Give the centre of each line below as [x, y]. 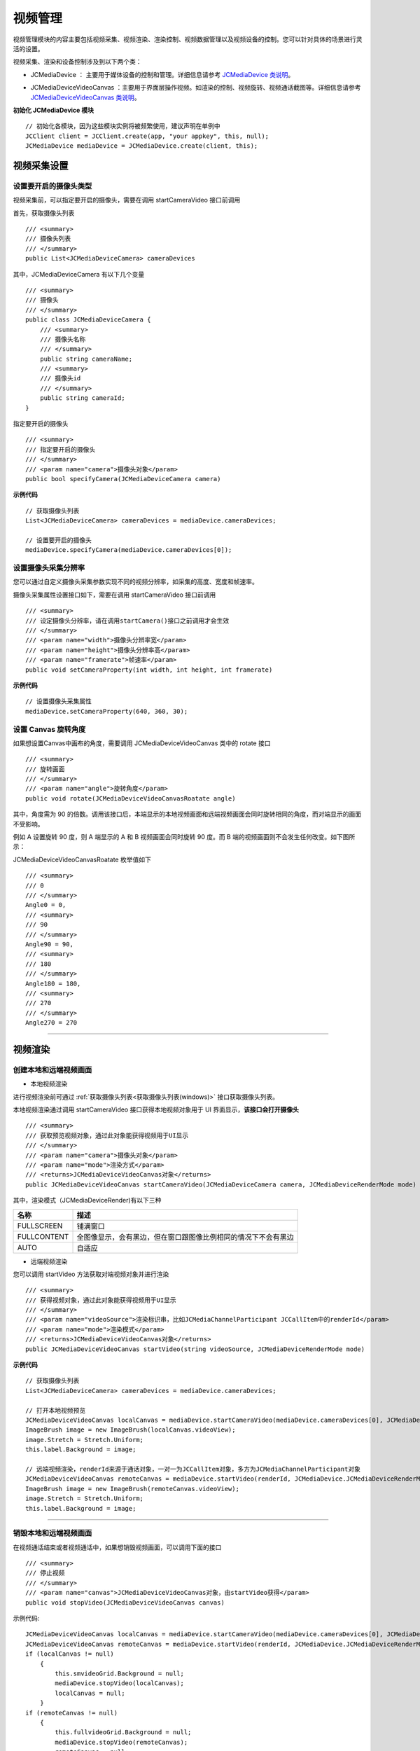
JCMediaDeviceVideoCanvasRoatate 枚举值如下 [82, 859]
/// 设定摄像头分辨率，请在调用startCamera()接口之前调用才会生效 [127, 621]
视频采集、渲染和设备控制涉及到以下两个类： [77, 62]
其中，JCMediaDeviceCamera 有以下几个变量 [79, 274]
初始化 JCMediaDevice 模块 [54, 110]
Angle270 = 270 [51, 1023]
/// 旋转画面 [45, 769]
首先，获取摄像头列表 [44, 213]
